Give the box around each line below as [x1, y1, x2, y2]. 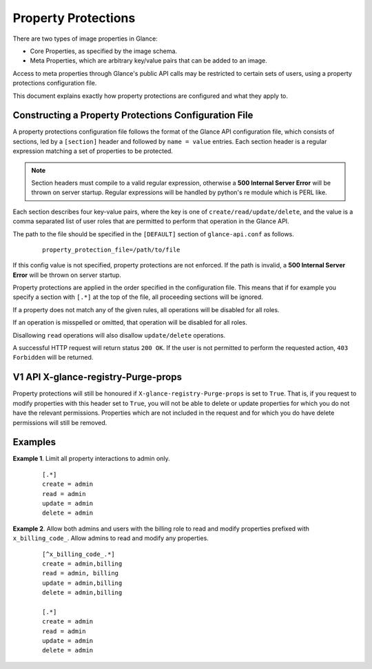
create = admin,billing [42, 559, 123, 568]
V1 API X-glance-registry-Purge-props [12, 371, 183, 383]
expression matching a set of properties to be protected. [12, 147, 174, 155]
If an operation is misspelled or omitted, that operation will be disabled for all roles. [12, 318, 248, 327]
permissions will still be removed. [12, 418, 107, 426]
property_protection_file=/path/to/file [42, 245, 180, 254]
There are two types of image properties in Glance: [12, 34, 158, 43]
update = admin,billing [42, 579, 123, 587]
